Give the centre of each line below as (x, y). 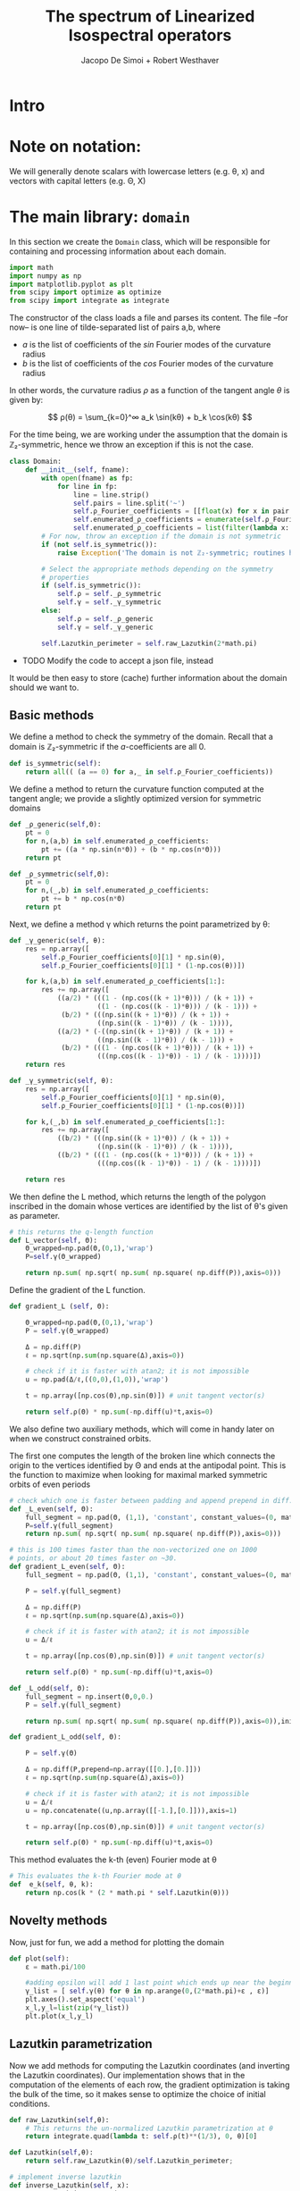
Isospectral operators (150, 35)
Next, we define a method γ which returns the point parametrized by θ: (140, 924)
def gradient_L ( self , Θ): (59, 1306)
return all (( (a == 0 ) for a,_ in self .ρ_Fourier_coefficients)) (150, 772)
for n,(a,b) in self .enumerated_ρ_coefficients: (117, 841)
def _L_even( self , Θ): (51, 1509)
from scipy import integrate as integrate (89, 301)
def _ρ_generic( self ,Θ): (55, 825)
